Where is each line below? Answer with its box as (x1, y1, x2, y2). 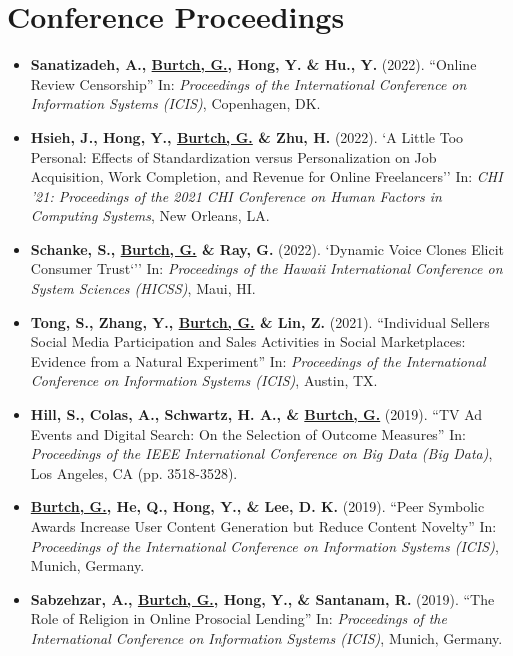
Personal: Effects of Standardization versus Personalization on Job (30, 146, 437, 167)
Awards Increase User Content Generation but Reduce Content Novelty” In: (30, 516, 497, 536)
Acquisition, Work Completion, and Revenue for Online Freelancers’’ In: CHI (30, 166, 503, 187)
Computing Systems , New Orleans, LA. (30, 205, 270, 226)
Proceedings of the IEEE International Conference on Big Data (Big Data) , (30, 443, 493, 464)
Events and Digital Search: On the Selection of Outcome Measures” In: (30, 423, 466, 444)
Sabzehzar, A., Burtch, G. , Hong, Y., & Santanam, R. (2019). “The (30, 588, 495, 609)
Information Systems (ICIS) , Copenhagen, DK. (30, 93, 321, 114)
